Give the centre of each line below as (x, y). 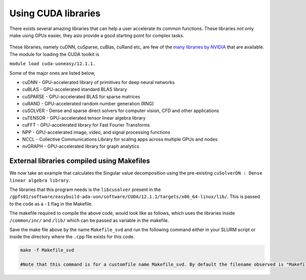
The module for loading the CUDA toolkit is (54, 54)
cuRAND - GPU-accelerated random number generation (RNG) (88, 104)
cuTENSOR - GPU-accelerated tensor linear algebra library (84, 118)
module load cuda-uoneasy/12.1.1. (53, 64)
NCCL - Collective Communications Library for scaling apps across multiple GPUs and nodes (120, 139)
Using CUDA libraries (55, 13)
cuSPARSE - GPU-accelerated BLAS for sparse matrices (81, 96)
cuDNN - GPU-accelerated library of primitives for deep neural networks (98, 82)
